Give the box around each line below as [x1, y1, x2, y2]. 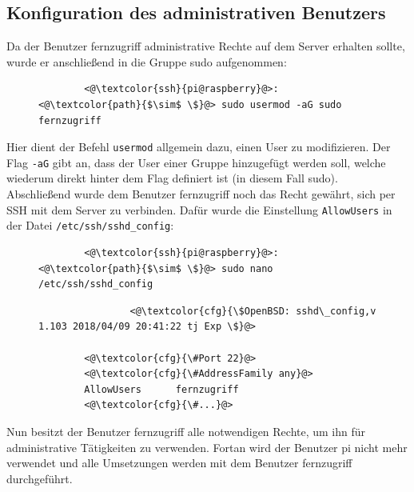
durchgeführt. [6, 470, 73, 486]
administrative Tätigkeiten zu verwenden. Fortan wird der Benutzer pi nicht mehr [6, 438, 408, 455]
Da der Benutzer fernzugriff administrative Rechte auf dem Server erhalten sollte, [6, 38, 405, 54]
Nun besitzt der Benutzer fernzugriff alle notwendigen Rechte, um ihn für [6, 422, 366, 439]
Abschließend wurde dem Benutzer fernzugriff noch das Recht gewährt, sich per [6, 186, 396, 202]
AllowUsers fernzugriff [84, 383, 239, 395]
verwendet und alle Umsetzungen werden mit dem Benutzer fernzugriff [6, 454, 352, 471]
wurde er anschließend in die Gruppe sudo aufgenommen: [6, 53, 287, 70]
